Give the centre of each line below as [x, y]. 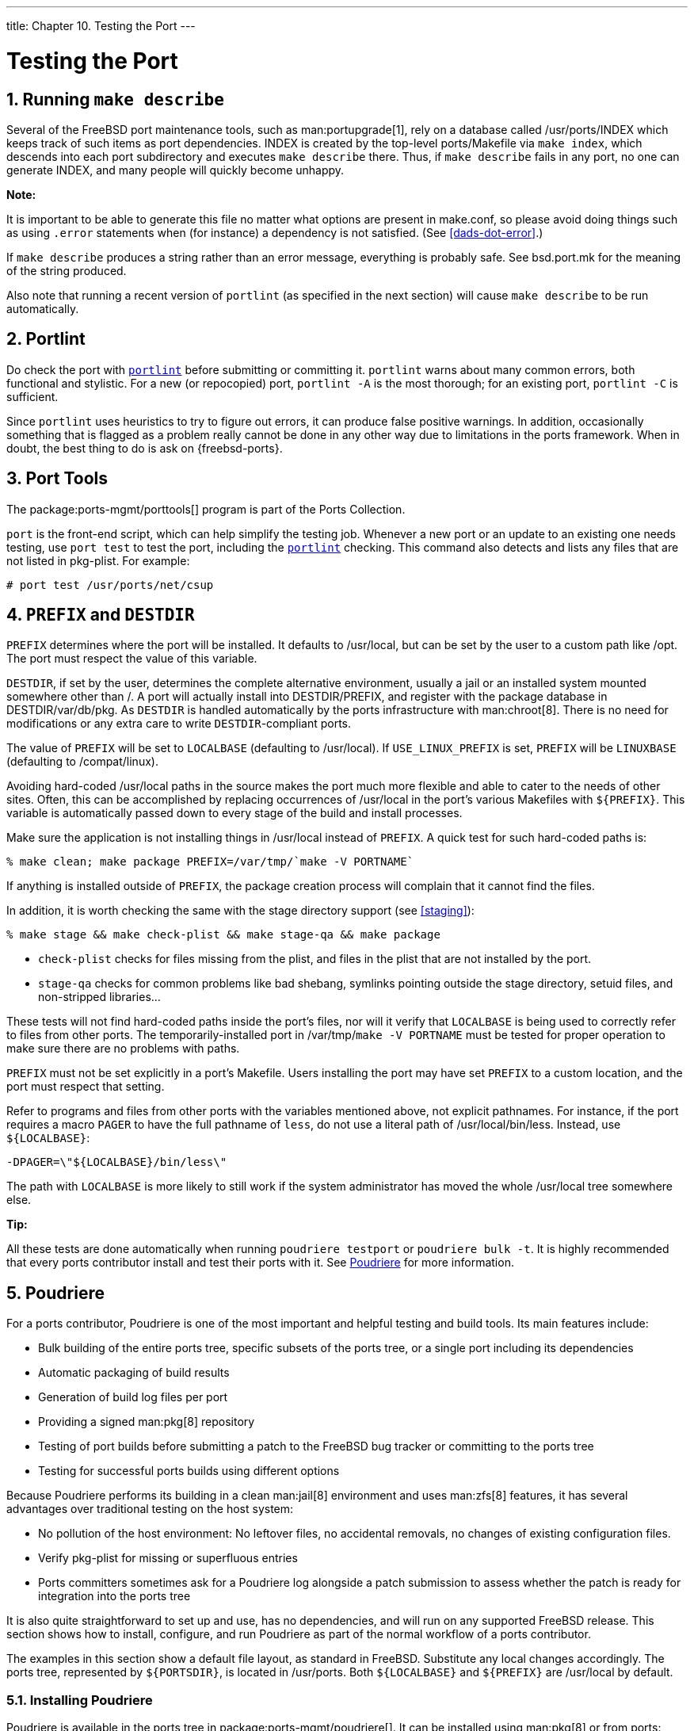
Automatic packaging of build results [134, 1373]
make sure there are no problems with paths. [123, 1049]
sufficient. [32, 396]
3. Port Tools [57, 479]
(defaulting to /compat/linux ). [82, 762]
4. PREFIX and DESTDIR [101, 615]
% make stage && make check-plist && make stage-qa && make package [223, 935]
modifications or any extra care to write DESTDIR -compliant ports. [179, 724]
